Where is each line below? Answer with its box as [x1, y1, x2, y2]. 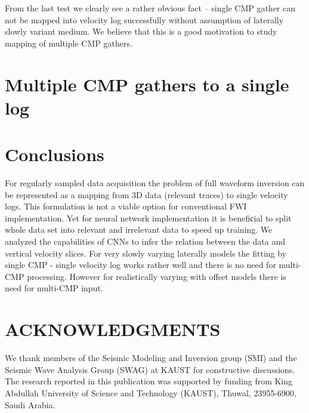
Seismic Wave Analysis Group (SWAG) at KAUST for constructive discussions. [5, 363, 295, 375]
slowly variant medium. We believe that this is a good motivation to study [5, 25, 277, 38]
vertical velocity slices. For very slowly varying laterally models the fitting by [5, 246, 287, 259]
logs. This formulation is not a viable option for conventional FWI [5, 200, 247, 212]
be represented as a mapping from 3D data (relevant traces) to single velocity [5, 188, 288, 201]
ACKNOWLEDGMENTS [5, 317, 221, 341]
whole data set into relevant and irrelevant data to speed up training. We [5, 223, 273, 236]
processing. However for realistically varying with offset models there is [27, 270, 286, 282]
